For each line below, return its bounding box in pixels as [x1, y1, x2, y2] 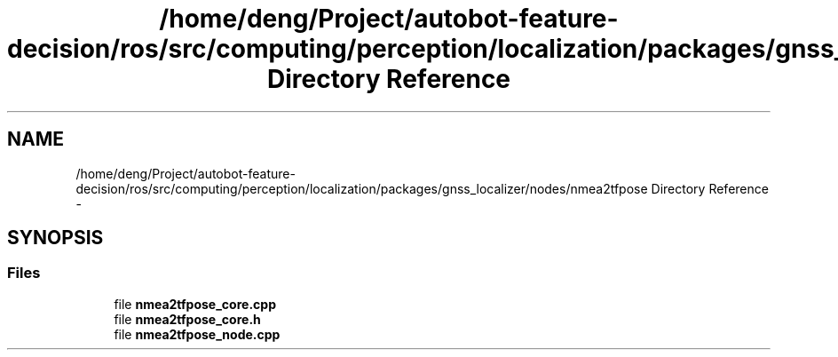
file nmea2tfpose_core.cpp [114, 296, 276, 312]
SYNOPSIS [7, 226, 104, 250]
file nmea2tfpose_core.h [114, 311, 261, 327]
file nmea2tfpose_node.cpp [114, 326, 281, 342]
